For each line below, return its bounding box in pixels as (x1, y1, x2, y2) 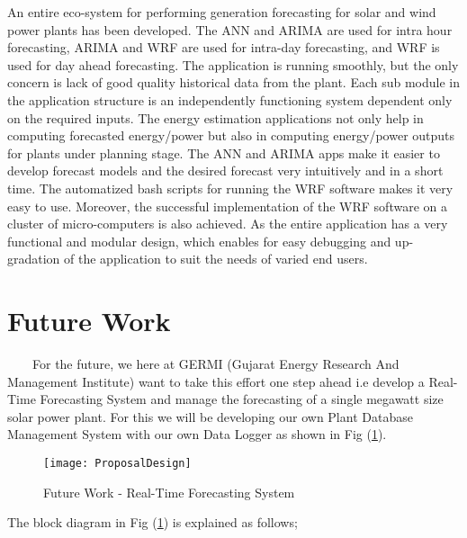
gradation (7, 249, 60, 268)
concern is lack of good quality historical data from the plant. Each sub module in (7, 73, 461, 92)
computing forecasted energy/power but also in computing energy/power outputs (7, 126, 455, 145)
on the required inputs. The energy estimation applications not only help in (7, 108, 424, 127)
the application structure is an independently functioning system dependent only (7, 90, 453, 109)
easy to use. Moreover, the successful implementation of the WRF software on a (7, 196, 447, 215)
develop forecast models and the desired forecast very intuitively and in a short (7, 161, 444, 180)
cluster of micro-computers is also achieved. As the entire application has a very (7, 214, 448, 233)
